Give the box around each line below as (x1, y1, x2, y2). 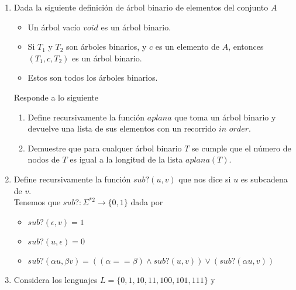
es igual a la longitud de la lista (70, 153, 183, 165)
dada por (130, 196, 163, 208)
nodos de (27, 153, 60, 165)
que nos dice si (178, 172, 231, 185)
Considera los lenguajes (13, 273, 98, 285)
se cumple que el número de (192, 141, 291, 154)
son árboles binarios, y (66, 40, 147, 53)
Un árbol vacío (27, 20, 81, 33)
